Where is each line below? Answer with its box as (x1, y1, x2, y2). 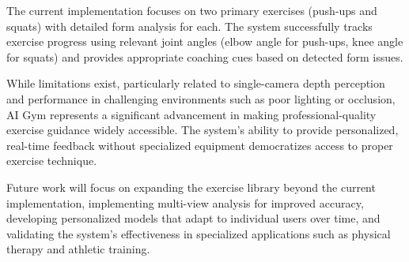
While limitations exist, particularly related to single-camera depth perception (6, 75, 385, 92)
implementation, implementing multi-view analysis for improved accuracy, (6, 194, 364, 211)
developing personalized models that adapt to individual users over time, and (6, 210, 381, 226)
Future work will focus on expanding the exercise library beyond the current (6, 178, 376, 195)
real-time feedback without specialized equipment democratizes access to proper (6, 137, 393, 153)
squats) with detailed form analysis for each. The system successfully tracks (6, 17, 373, 34)
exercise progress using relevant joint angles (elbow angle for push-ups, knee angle (6, 33, 403, 50)
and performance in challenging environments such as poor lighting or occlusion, (6, 90, 396, 107)
